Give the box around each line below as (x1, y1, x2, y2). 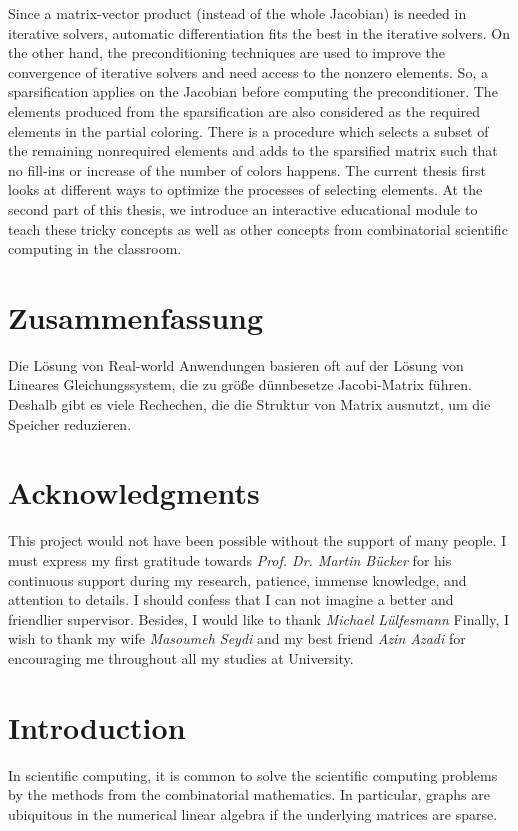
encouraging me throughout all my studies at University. (8, 647, 354, 668)
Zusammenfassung (8, 296, 264, 337)
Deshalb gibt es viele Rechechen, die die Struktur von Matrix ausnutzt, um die (8, 394, 491, 415)
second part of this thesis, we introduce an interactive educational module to (8, 198, 478, 219)
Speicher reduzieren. (8, 413, 132, 434)
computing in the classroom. (8, 238, 182, 259)
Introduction (8, 706, 186, 747)
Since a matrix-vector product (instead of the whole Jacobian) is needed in (8, 3, 467, 23)
